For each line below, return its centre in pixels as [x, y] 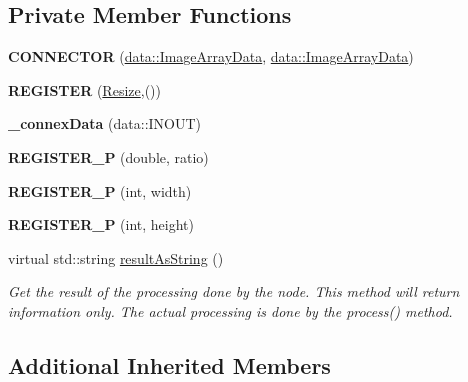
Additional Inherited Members [169, 364]
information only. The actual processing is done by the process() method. [230, 310]
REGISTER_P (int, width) [100, 190]
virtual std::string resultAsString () [116, 257]
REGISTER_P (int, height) [101, 224]
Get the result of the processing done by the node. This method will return [234, 291]
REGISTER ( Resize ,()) [84, 89]
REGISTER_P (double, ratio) [108, 156]
